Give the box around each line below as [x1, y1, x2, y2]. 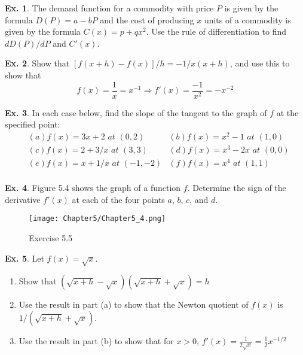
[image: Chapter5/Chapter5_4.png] [29, 214, 166, 223]
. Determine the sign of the [187, 181, 286, 194]
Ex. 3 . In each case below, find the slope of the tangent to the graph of [5, 106, 267, 119]
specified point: [5, 118, 60, 131]
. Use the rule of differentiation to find [146, 25, 287, 38]
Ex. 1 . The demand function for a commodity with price [5, 2, 214, 14]
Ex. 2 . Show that [5, 57, 70, 69]
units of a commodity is [204, 13, 291, 26]
